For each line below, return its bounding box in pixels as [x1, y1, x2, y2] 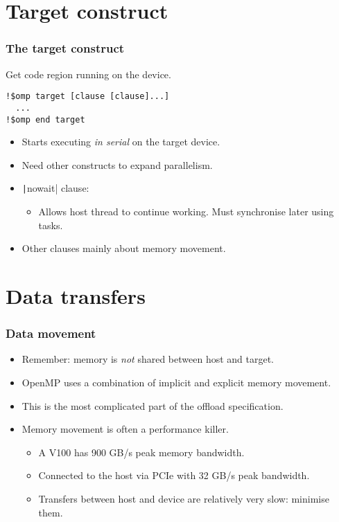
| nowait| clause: [21, 181, 89, 195]
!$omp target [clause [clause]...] [6, 91, 170, 102]
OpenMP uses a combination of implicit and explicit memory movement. [21, 375, 331, 389]
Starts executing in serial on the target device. [21, 134, 220, 149]
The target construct [6, 39, 125, 57]
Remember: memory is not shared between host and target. [21, 352, 275, 366]
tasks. [38, 217, 63, 232]
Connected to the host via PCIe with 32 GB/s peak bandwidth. [38, 468, 310, 483]
